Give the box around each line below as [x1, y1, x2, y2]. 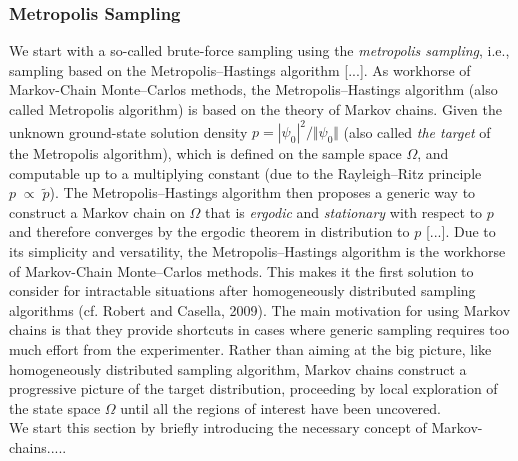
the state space [9, 397, 101, 418]
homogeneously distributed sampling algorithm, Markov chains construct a [9, 358, 467, 379]
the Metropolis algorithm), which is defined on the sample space [9, 143, 402, 164]
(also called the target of [343, 121, 491, 142]
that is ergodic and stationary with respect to [205, 201, 483, 222]
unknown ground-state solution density [9, 121, 248, 142]
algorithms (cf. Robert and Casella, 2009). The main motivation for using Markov [9, 299, 511, 320]
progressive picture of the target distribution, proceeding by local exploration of [9, 378, 498, 399]
